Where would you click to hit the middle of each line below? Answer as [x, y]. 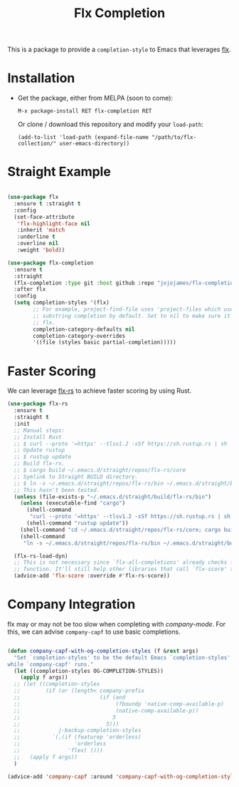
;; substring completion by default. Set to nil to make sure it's [135, 316]
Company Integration [71, 605]
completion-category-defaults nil [84, 329]
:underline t [36, 237]
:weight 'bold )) [41, 250]
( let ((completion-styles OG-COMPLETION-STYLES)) [89, 671]
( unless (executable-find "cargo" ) [73, 503]
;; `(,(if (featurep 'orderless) [78, 737]
